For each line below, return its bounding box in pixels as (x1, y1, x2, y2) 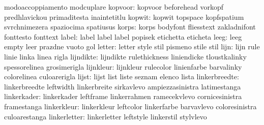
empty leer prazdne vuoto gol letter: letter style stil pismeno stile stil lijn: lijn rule (4, 41, 260, 52)
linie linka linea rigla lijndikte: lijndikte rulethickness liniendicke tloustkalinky (4, 51, 247, 61)
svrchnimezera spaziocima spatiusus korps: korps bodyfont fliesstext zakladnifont (4, 21, 256, 32)
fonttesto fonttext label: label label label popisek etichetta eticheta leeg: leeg (4, 31, 242, 42)
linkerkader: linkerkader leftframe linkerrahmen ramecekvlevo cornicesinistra (4, 91, 242, 102)
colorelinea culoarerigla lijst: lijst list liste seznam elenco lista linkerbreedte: (4, 71, 239, 82)
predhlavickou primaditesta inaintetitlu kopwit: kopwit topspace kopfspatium (4, 11, 244, 22)
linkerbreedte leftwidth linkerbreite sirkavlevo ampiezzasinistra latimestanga (4, 81, 241, 91)
